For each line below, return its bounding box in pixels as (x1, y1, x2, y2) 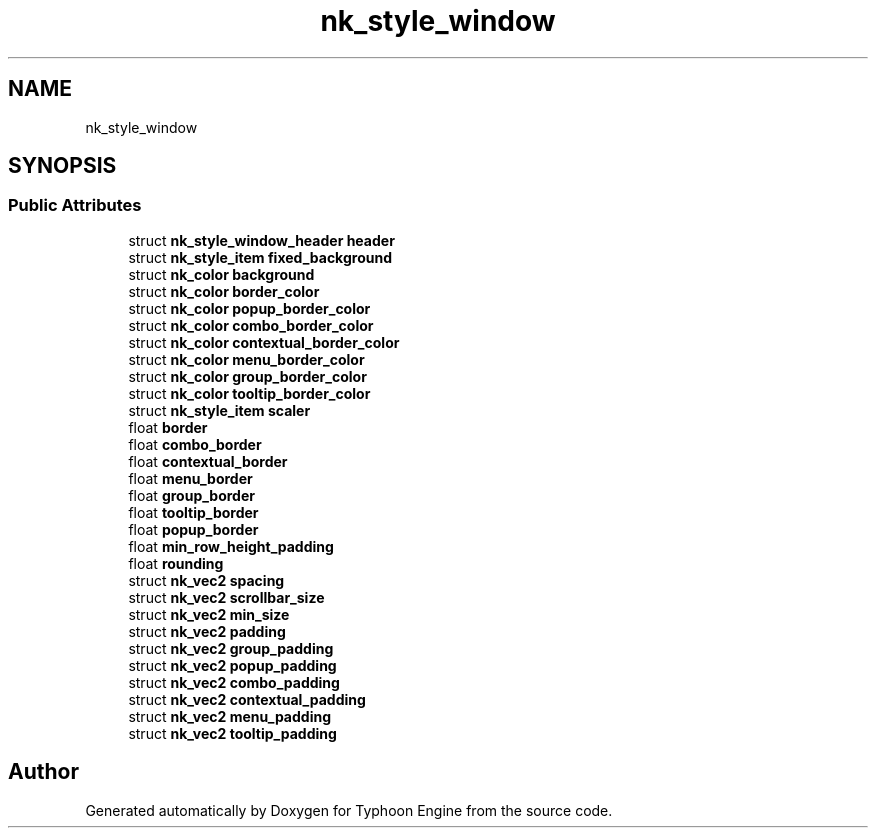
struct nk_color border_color (128, 282, 320, 300)
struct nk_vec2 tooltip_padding (128, 724, 337, 742)
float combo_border (128, 435, 262, 453)
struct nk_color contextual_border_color (128, 333, 400, 351)
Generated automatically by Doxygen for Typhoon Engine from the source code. (85, 801, 613, 819)
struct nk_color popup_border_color (128, 299, 371, 317)
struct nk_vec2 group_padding (128, 639, 334, 657)
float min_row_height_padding (128, 537, 334, 555)
